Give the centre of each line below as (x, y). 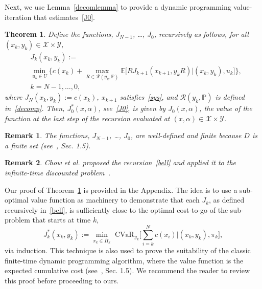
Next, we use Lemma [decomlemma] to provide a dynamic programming (118, 7)
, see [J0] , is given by (132, 108)
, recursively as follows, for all (201, 34)
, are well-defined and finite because (186, 135)
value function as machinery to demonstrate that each (115, 200)
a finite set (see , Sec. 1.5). (48, 145)
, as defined (227, 200)
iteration (18, 17)
